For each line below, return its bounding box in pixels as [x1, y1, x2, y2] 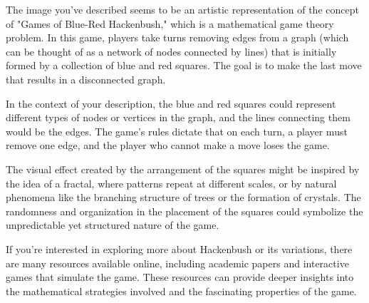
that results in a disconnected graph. [6, 71, 166, 86]
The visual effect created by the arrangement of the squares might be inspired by [6, 161, 360, 176]
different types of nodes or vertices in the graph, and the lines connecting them [6, 110, 350, 125]
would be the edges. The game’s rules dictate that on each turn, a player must [6, 123, 348, 138]
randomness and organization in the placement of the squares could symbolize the [6, 203, 363, 218]
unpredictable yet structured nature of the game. [6, 217, 219, 232]
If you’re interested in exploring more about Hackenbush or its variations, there [6, 241, 353, 256]
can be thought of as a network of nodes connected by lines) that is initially [6, 43, 337, 58]
